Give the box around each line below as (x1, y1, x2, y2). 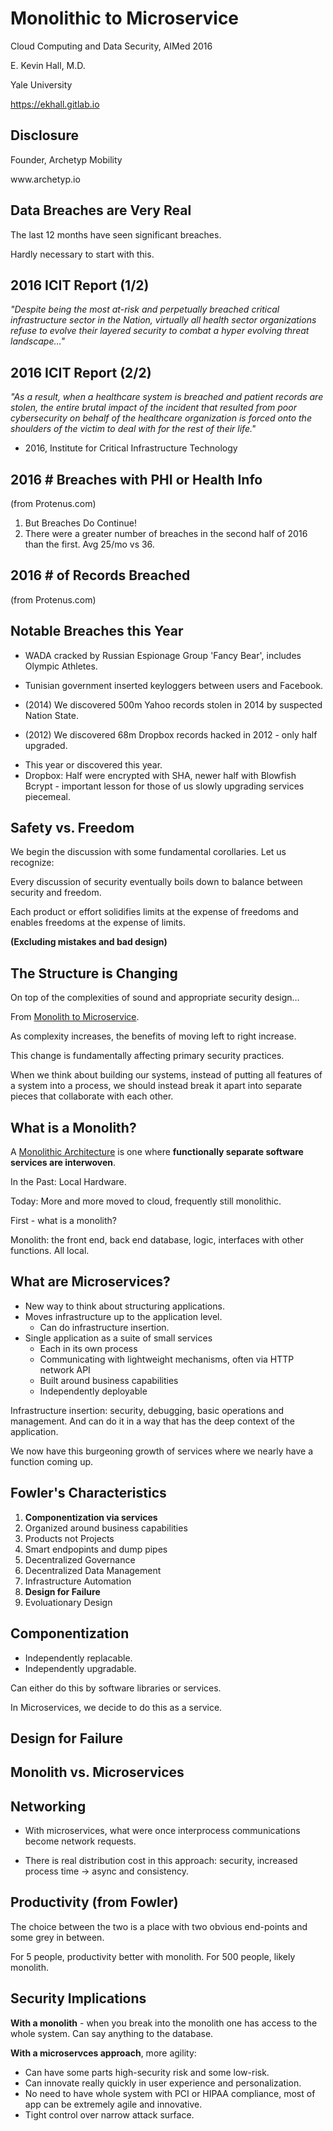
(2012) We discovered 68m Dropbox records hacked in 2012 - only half (24, 728, 318, 741)
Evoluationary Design (24, 1596, 113, 1608)
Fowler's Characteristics (10, 1485, 167, 1502)
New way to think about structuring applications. (24, 1300, 225, 1312)
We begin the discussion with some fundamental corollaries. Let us (10, 846, 287, 858)
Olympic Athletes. (24, 660, 98, 672)
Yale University (10, 78, 73, 91)
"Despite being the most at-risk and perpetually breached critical (10, 303, 280, 316)
